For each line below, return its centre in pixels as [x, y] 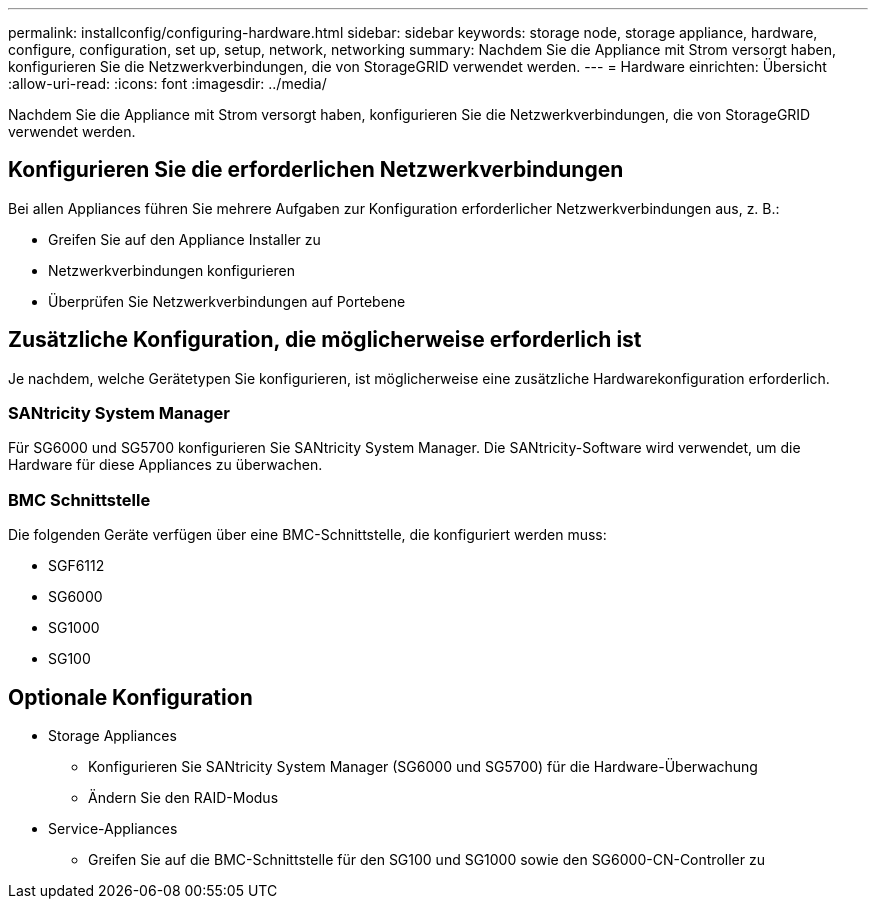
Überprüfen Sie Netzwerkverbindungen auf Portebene [227, 301]
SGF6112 [76, 566]
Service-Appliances [113, 829]
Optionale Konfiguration [130, 697]
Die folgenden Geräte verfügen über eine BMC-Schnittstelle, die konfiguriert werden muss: [307, 535]
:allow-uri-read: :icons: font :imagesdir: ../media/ [167, 83]
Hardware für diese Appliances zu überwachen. [165, 465]
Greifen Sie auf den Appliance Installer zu [184, 239]
